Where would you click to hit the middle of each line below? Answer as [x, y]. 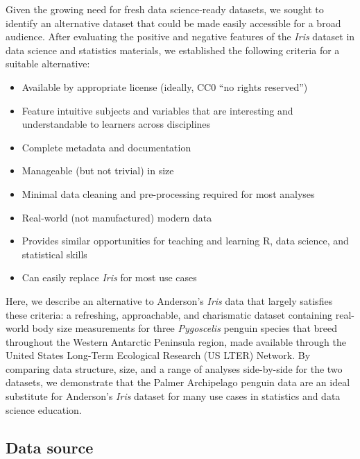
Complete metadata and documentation [106, 147]
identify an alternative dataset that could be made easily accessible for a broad [173, 23]
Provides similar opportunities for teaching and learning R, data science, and [185, 241]
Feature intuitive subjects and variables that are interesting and [157, 110]
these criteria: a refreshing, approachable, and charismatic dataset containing [169, 314]
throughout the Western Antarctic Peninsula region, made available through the [176, 341]
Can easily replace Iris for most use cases [109, 277]
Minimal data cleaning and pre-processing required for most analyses [168, 193]
